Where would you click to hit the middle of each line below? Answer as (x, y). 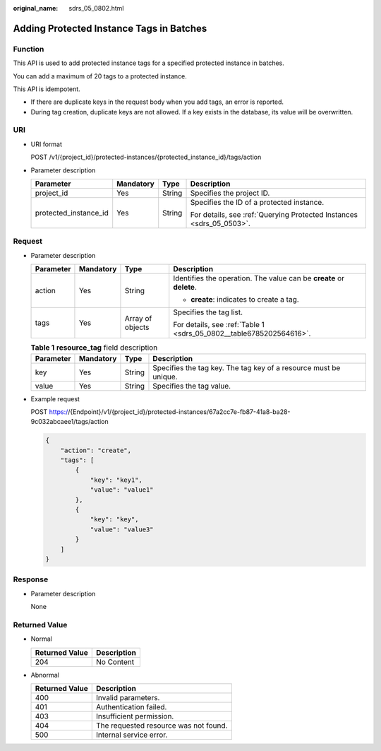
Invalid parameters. (128, 698)
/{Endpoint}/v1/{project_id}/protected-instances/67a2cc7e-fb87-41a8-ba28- (179, 412)
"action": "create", (96, 450)
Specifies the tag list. (208, 312)
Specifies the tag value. (192, 386)
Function (29, 49)
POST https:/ (49, 412)
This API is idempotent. (47, 89)
